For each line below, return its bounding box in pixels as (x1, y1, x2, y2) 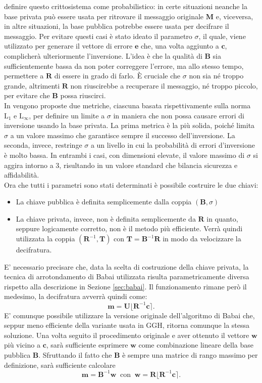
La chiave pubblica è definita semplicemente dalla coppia (16, 196, 192, 207)
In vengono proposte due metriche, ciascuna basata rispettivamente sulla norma (4, 100, 251, 110)
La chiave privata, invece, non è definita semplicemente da (16, 213, 196, 224)
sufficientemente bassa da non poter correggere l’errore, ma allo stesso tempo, (4, 60, 244, 71)
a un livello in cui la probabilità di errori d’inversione (90, 140, 255, 150)
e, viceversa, (216, 11, 253, 21)
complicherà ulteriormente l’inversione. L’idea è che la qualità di (4, 50, 202, 61)
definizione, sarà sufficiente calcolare (4, 359, 116, 370)
